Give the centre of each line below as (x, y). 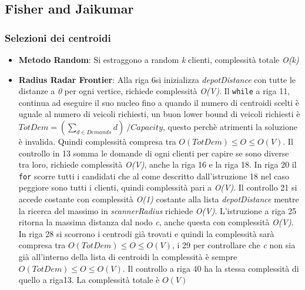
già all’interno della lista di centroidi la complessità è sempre (128, 257)
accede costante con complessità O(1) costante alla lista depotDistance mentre (159, 199)
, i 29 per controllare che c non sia (234, 245)
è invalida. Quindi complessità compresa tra (97, 141)
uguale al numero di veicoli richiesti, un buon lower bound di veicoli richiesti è (159, 114)
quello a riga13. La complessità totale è (89, 280)
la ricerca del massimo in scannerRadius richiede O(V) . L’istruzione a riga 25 (157, 210)
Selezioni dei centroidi (58, 37)
